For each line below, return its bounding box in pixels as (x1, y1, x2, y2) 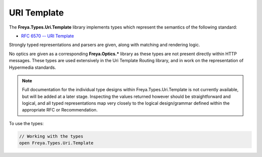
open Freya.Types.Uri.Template (19, 141, 94, 146)
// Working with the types (19, 133, 83, 139)
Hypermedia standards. (9, 64, 56, 70)
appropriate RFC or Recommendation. (22, 107, 98, 113)
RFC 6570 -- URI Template (21, 33, 74, 39)
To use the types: (9, 120, 44, 126)
